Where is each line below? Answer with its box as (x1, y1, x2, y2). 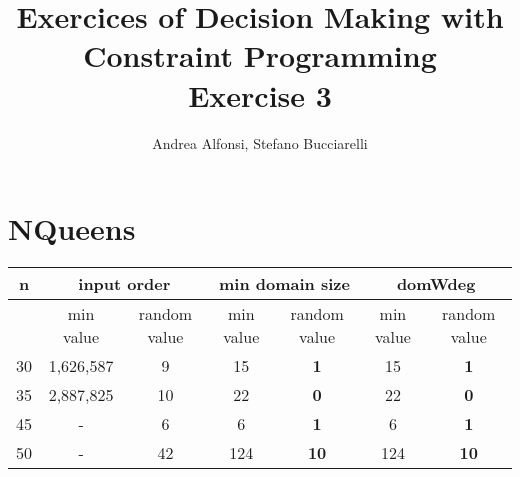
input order (78, 272, 171, 296)
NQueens (8, 208, 136, 249)
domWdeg (396, 272, 476, 296)
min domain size (219, 272, 350, 296)
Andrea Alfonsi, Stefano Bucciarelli (152, 132, 368, 153)
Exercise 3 (188, 74, 332, 115)
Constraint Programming (83, 35, 437, 76)
